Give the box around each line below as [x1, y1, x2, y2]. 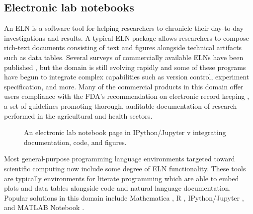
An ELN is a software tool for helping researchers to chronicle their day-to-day [4, 23, 244, 33]
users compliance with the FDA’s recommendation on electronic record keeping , [4, 91, 250, 101]
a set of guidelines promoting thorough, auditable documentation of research [4, 100, 237, 111]
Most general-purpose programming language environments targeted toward [4, 153, 235, 164]
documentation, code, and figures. [24, 137, 127, 147]
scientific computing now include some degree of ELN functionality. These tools [4, 163, 246, 173]
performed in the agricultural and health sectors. [4, 110, 153, 121]
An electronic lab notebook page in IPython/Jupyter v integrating [24, 127, 226, 138]
